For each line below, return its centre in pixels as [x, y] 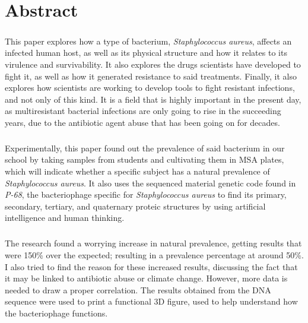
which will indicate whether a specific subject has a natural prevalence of [137, 171]
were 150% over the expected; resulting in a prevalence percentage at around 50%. [154, 255]
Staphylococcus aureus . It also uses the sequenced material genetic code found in [150, 183]
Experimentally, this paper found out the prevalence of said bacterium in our [145, 148]
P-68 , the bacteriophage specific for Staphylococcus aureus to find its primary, [146, 194]
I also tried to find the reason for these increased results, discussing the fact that [151, 266]
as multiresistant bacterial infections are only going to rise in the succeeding [143, 111]
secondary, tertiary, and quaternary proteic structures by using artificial [135, 206]
